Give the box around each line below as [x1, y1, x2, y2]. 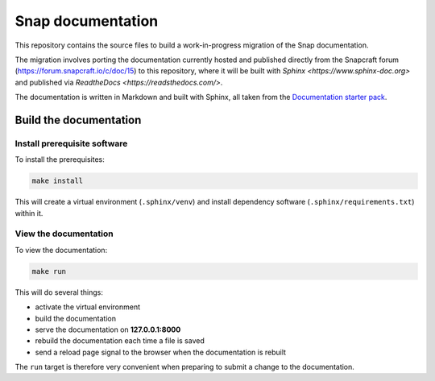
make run [31, 267, 67, 275]
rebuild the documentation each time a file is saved [35, 336, 205, 346]
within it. [14, 208, 43, 217]
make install [31, 176, 84, 185]
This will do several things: [14, 287, 104, 297]
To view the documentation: [14, 245, 108, 255]
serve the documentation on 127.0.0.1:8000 [35, 325, 181, 334]
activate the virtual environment [35, 302, 141, 312]
